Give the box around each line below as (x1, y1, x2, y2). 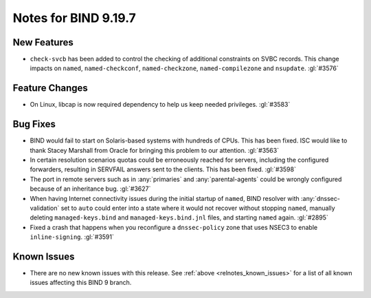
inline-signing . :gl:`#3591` (30, 233, 115, 241)
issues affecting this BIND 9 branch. (30, 279, 132, 287)
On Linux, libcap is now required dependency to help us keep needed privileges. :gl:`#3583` (30, 100, 291, 109)
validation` (30, 204, 60, 212)
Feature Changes (12, 83, 89, 94)
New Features (12, 36, 74, 48)
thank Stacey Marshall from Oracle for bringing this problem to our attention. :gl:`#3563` (30, 146, 280, 154)
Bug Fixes (12, 118, 56, 130)
